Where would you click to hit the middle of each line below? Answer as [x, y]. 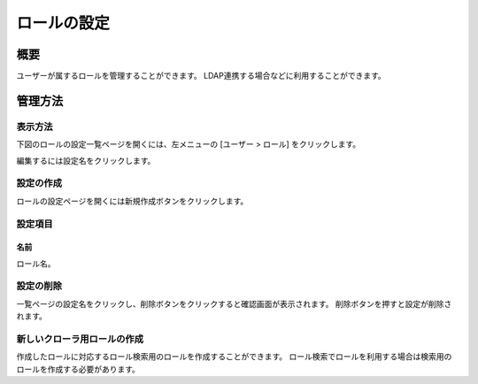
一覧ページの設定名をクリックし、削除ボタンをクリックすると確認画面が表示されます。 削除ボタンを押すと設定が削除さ [234, 303]
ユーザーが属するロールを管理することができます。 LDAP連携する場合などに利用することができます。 [201, 76]
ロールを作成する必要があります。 [78, 369]
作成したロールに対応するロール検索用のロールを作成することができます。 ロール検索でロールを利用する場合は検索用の [234, 357]
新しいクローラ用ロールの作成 [80, 339]
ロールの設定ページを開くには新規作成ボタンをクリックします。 [132, 201]
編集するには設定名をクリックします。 [86, 160]
